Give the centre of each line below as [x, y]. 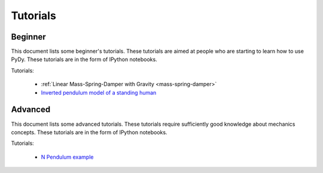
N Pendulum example [67, 157]
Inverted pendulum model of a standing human [99, 92]
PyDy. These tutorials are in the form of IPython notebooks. [84, 59]
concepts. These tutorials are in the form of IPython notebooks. [89, 132]
